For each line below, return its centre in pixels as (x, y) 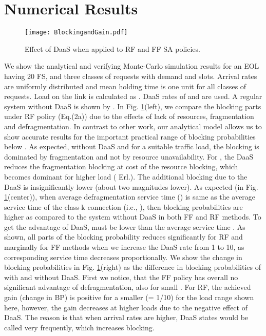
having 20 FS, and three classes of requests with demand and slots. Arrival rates (131, 76)
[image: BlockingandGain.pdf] (76, 33)
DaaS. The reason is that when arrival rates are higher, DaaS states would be (126, 317)
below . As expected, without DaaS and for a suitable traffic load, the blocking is (132, 146)
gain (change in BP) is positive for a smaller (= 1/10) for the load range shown (129, 297)
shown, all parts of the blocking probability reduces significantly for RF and (123, 237)
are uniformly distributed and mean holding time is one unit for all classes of (125, 86)
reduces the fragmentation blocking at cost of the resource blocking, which (121, 166)
